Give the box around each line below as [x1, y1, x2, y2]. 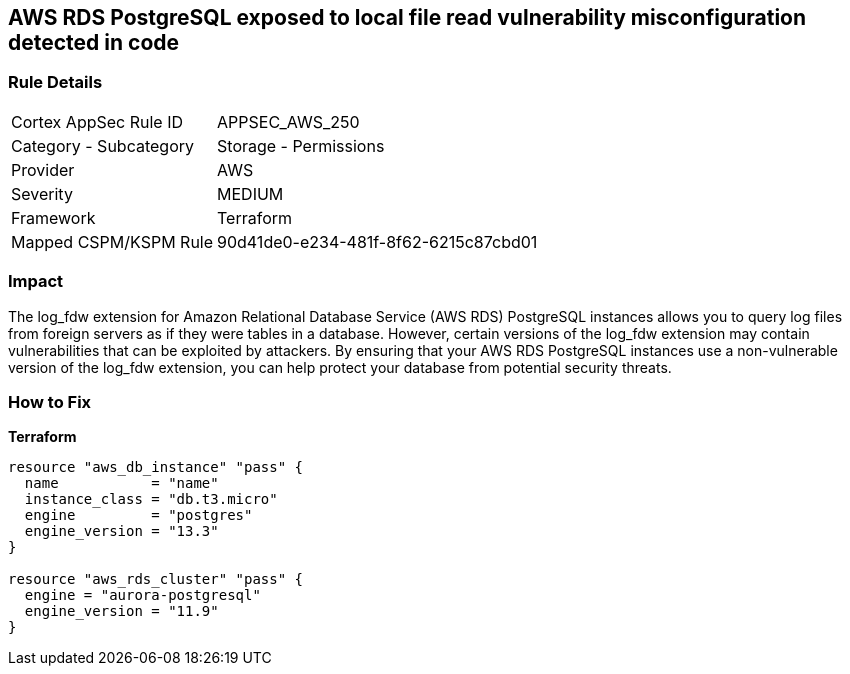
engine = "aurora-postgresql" [24, 587, 261, 604]
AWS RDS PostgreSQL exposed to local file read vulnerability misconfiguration [8, 5, 807, 30]
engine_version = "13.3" [24, 523, 219, 540]
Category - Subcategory [11, 135, 194, 156]
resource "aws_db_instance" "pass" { [8, 459, 304, 476]
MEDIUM [217, 183, 284, 204]
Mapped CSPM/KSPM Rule [11, 231, 214, 252]
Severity [11, 183, 73, 204]
